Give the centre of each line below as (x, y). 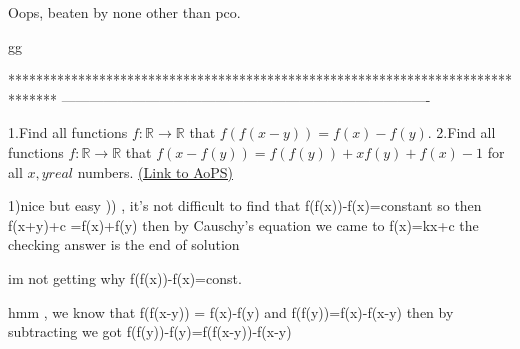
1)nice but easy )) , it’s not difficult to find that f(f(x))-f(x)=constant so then (245, 205)
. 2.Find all (461, 132)
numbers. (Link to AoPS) (155, 171)
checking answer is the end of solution (124, 244)
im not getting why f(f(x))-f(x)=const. (125, 277)
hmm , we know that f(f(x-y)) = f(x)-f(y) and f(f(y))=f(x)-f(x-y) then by (231, 311)
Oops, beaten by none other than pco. (124, 12)
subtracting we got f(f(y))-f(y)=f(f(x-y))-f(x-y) (150, 331)
